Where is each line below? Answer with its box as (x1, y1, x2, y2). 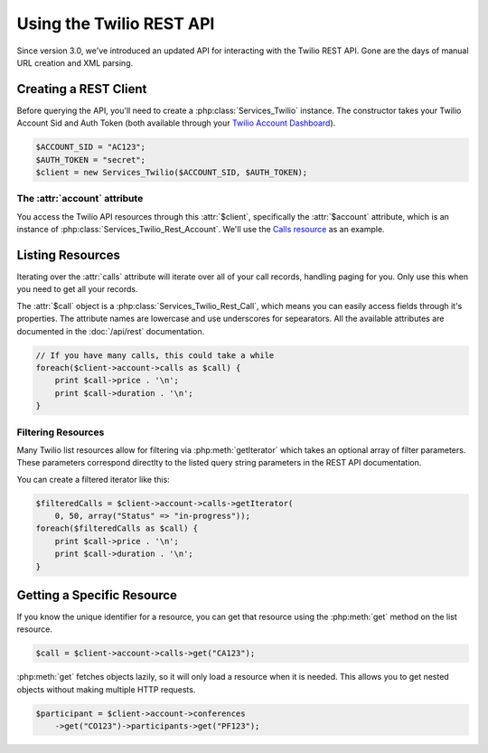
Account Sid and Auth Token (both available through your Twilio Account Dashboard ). (16, 118, 336, 128)
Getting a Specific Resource (16, 588, 178, 603)
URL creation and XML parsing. (16, 57, 134, 68)
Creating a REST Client (16, 81, 147, 97)
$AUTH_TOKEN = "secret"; (35, 155, 146, 165)
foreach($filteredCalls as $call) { (35, 523, 199, 533)
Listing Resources (16, 247, 121, 262)
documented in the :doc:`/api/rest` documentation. (16, 325, 205, 336)
